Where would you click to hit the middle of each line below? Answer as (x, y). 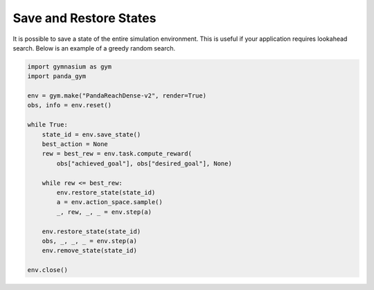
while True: (48, 125)
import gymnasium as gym (70, 66)
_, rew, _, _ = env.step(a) (104, 212)
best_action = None (75, 144)
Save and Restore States (84, 18)
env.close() (48, 270)
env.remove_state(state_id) (90, 251)
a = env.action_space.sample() (109, 202)
